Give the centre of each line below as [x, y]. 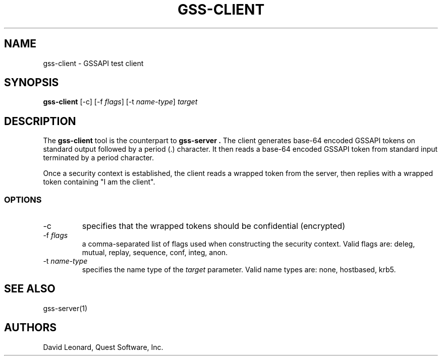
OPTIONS [23, 199]
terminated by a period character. [99, 158]
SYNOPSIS [32, 83]
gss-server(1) [65, 308]
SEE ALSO [30, 289]
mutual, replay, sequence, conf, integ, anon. [155, 253]
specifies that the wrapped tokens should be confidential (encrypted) [213, 226]
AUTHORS [31, 328]
